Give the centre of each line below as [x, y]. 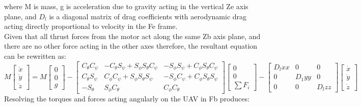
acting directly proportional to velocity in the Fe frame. [91, 26]
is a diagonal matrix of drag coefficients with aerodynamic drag [148, 16]
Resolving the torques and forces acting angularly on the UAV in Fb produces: [127, 99]
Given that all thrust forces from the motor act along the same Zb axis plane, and [132, 36]
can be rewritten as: [35, 56]
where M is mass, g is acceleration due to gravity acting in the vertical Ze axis [126, 6]
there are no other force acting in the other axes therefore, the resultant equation [131, 46]
